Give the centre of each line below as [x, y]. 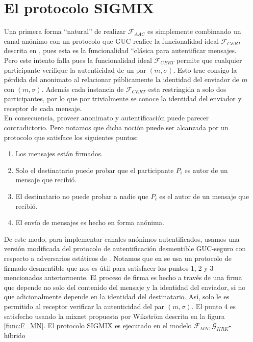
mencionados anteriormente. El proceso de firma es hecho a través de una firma [123, 277]
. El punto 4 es [214, 306]
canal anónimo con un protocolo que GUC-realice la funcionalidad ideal [112, 41]
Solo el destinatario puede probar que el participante [95, 170]
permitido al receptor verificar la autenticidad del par [84, 306]
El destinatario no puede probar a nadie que [82, 196]
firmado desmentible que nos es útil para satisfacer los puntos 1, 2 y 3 [109, 268]
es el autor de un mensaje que [204, 196]
